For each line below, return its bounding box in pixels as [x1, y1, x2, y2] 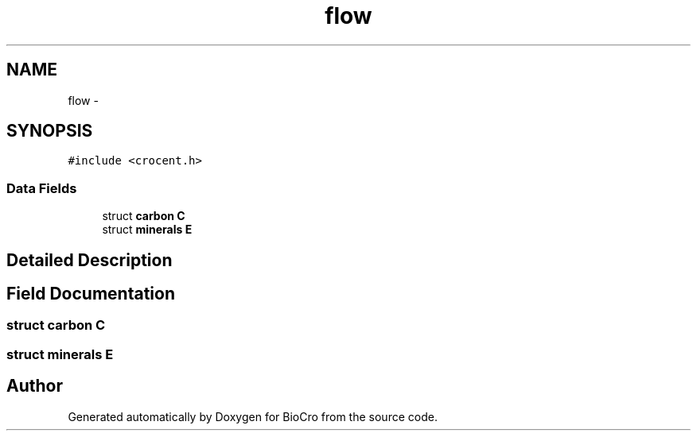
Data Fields [6, 180, 77, 196]
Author [6, 376, 63, 396]
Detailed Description [6, 249, 173, 270]
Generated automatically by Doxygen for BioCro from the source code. [68, 409, 438, 423]
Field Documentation [6, 284, 175, 304]
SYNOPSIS [6, 121, 93, 141]
